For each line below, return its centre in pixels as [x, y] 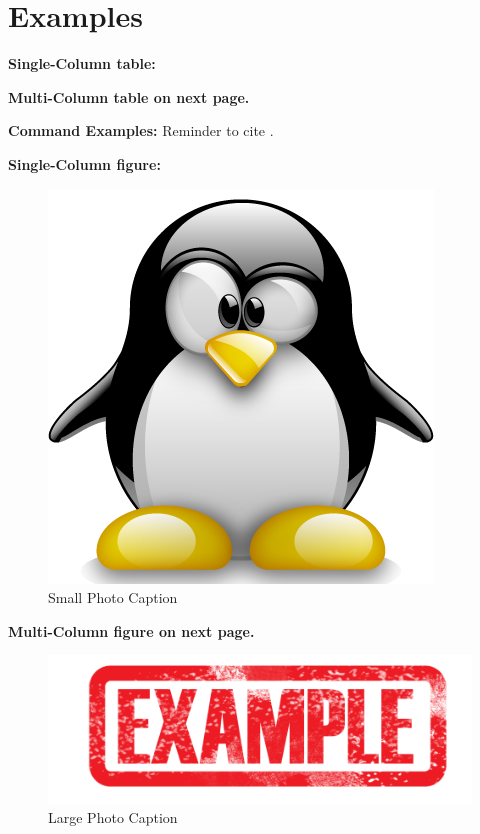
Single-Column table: [82, 63]
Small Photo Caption [113, 597]
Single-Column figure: [84, 163]
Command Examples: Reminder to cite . [141, 130]
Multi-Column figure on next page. [131, 630]
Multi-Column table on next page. [129, 96]
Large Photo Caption [113, 817]
